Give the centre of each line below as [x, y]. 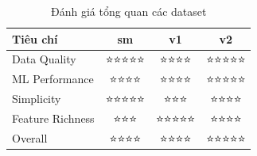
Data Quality [44, 59]
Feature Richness [53, 118]
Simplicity [37, 99]
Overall [30, 137]
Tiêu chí [35, 38]
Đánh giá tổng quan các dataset [128, 11]
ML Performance [53, 79]
